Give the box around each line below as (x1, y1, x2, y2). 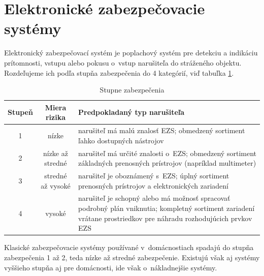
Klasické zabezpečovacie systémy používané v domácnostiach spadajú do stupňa (4, 242, 254, 253)
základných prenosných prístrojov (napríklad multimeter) (78, 158, 256, 168)
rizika (45, 112, 65, 122)
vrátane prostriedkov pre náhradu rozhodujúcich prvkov (78, 212, 252, 223)
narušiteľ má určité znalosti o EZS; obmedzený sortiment (78, 147, 256, 158)
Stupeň (8, 107, 33, 117)
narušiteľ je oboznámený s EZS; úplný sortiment (78, 170, 229, 180)
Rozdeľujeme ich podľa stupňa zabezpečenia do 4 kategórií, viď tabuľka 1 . (4, 67, 234, 78)
